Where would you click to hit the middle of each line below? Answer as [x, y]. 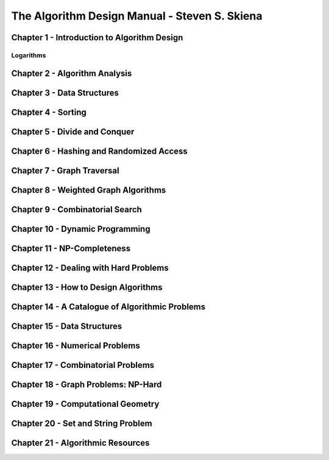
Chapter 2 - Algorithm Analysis [72, 73]
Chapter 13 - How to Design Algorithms [87, 287]
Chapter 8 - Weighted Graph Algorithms [89, 190]
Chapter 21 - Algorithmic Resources [80, 443]
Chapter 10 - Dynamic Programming [81, 229]
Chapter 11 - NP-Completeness [71, 248]
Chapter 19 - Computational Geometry [85, 404]
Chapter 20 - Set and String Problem [82, 423]
